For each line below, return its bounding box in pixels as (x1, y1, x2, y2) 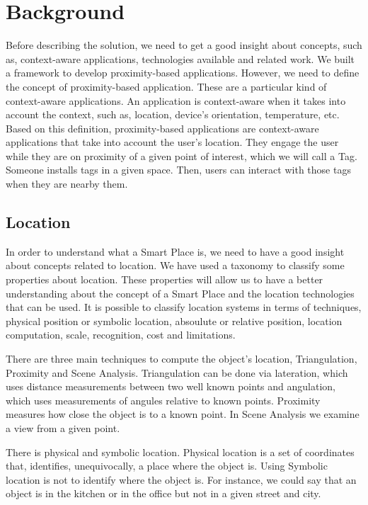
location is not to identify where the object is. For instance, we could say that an (6, 472, 357, 487)
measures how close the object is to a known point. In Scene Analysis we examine (6, 407, 360, 421)
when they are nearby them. (6, 176, 128, 191)
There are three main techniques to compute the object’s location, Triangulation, (6, 351, 357, 366)
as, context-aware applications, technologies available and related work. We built (6, 51, 355, 66)
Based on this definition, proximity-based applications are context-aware (6, 120, 319, 135)
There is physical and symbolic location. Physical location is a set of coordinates (6, 444, 355, 459)
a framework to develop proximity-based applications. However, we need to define (6, 65, 360, 80)
